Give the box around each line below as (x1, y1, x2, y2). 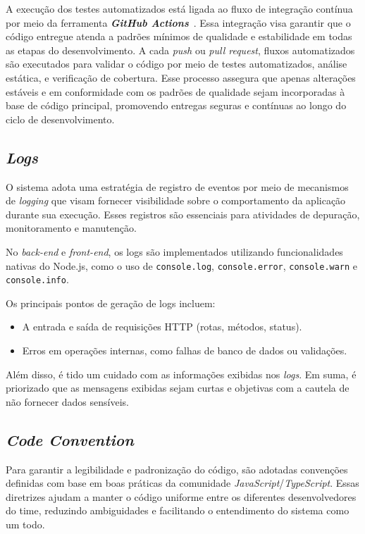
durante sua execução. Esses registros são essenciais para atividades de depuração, (6, 206, 360, 221)
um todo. (6, 516, 45, 531)
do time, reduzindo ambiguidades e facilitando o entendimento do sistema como (6, 503, 349, 518)
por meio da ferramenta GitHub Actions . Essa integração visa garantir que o (6, 15, 351, 30)
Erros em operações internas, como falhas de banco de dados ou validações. (22, 343, 347, 358)
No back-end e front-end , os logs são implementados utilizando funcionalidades (6, 244, 343, 259)
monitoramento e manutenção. (6, 221, 137, 235)
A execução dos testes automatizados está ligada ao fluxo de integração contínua (6, 1, 353, 15)
